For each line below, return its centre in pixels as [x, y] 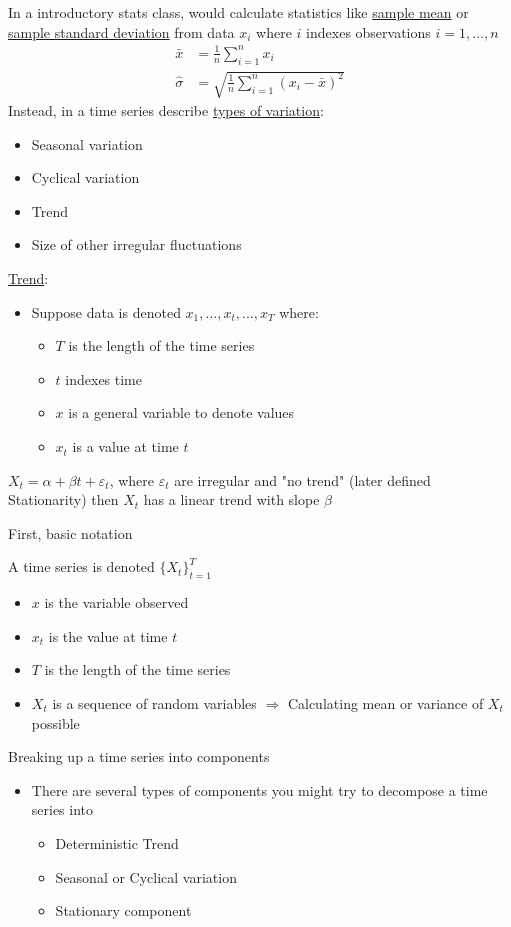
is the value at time [108, 635]
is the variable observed [116, 602]
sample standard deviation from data [121, 31]
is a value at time [125, 446]
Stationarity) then [63, 499]
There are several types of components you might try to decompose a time [259, 789]
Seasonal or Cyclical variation [146, 876]
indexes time [103, 378]
